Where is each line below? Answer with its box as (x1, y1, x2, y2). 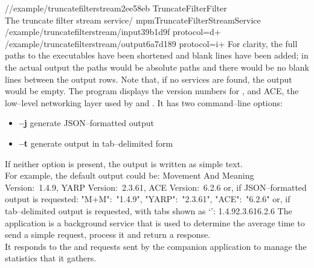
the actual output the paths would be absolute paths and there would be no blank (5, 60, 309, 73)
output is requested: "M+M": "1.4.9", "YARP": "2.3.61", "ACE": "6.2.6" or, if (5, 193, 290, 205)
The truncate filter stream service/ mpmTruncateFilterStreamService (5, 13, 261, 26)
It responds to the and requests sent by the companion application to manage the (5, 240, 307, 252)
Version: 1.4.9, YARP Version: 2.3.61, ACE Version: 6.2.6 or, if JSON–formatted (5, 180, 307, 193)
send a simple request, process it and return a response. (5, 228, 211, 241)
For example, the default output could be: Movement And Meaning (5, 169, 254, 182)
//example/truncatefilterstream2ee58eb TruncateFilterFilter (5, 2, 227, 14)
